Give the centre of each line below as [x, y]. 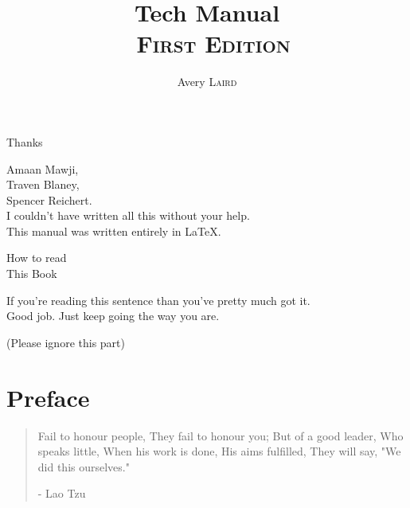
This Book [32, 274]
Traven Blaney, [43, 184]
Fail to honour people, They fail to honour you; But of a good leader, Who [221, 435]
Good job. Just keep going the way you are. [113, 316]
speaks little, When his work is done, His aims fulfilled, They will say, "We [219, 451]
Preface [48, 397]
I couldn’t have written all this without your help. [128, 215]
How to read [37, 258]
